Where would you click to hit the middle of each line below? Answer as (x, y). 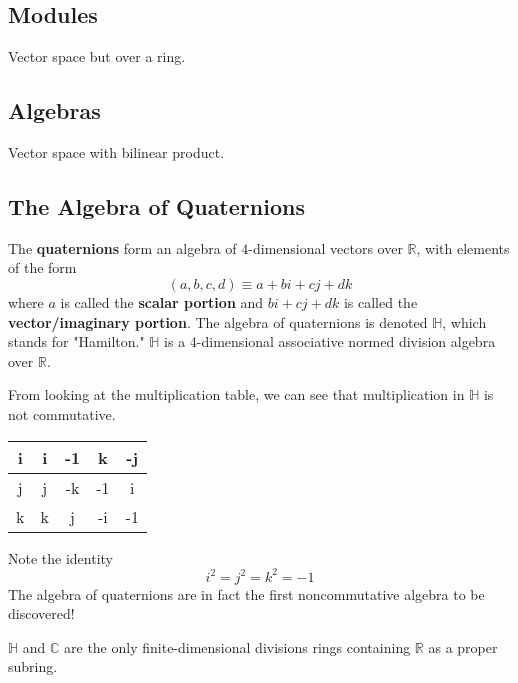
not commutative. (62, 413)
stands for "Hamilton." (76, 341)
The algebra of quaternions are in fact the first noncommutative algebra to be (246, 593)
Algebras (54, 110)
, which (464, 321)
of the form (42, 267)
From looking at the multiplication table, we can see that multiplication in (236, 394)
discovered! (41, 613)
